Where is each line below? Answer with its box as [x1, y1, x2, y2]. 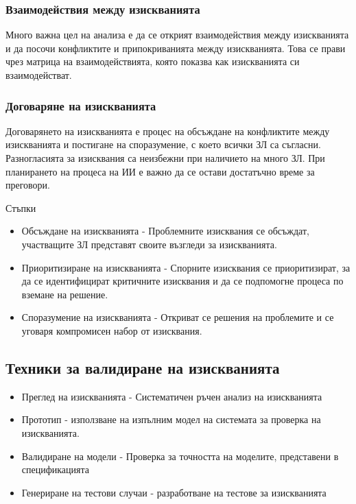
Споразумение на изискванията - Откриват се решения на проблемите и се [21, 310, 334, 324]
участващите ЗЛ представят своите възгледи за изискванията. [21, 237, 277, 251]
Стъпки [5, 200, 36, 215]
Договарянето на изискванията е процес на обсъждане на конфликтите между [5, 123, 330, 138]
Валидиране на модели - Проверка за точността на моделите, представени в [21, 448, 339, 463]
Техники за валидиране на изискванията [5, 357, 280, 378]
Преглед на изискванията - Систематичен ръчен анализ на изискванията [21, 389, 322, 403]
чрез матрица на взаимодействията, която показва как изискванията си [5, 54, 300, 69]
